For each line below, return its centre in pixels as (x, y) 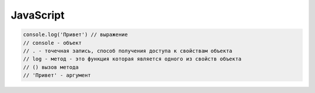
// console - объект (52, 43)
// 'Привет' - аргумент (57, 75)
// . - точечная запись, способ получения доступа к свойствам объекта (128, 51)
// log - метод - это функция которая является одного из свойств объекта (132, 59)
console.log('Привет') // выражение (76, 35)
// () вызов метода (51, 67)
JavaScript (38, 15)
